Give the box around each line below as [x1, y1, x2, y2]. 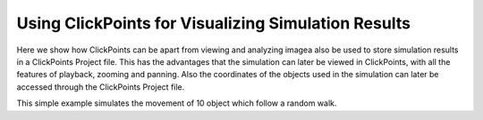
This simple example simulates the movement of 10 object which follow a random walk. [16, 98, 337, 108]
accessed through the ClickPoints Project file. [16, 81, 185, 92]
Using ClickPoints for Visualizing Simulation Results [16, 13, 411, 33]
